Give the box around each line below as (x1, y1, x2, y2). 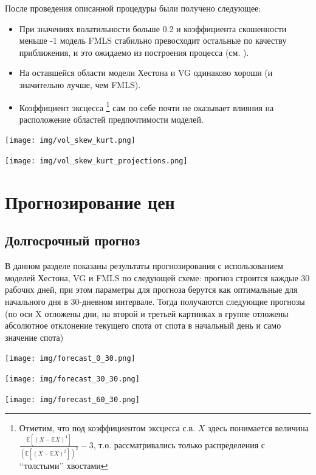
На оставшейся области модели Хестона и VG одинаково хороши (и (19, 66, 273, 79)
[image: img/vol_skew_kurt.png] (5, 136, 136, 145)
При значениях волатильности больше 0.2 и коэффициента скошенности (19, 22, 287, 35)
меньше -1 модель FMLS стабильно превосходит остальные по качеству (19, 34, 287, 47)
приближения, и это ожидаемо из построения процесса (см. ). (19, 46, 249, 58)
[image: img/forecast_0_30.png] (5, 354, 136, 363)
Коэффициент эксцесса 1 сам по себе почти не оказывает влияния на (19, 99, 274, 114)
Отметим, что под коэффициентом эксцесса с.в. (19, 422, 196, 434)
